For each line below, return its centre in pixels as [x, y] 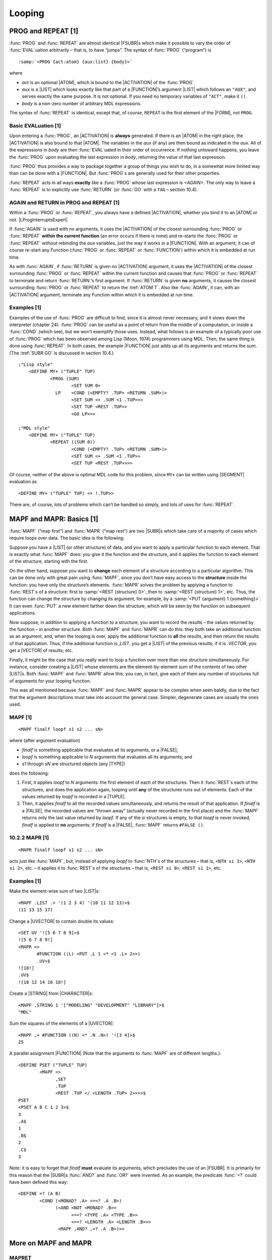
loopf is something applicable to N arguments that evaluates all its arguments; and [107, 757]
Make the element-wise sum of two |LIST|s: [55, 891]
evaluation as [23, 482]
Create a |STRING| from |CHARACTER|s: [51, 993]
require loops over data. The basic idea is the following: [67, 538]
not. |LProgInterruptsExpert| [39, 220]
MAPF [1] [21, 717]
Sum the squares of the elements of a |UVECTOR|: [62, 1024]
